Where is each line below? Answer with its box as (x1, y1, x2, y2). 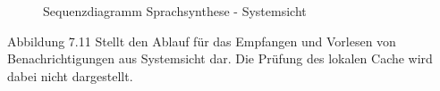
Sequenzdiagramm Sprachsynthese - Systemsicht (43, 2, 307, 20)
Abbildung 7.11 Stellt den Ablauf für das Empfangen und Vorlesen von (7, 31, 396, 50)
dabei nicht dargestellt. (7, 66, 133, 85)
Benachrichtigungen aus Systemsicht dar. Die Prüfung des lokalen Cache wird (7, 49, 433, 68)
